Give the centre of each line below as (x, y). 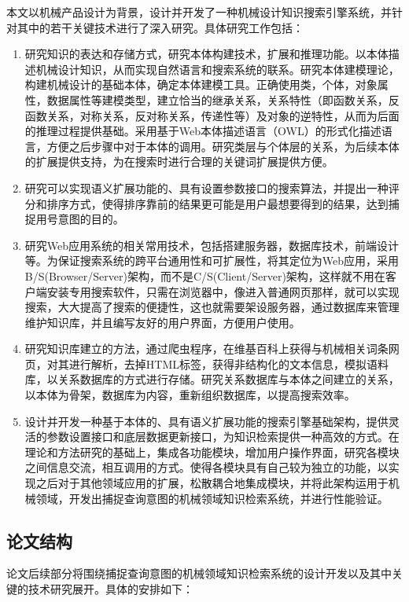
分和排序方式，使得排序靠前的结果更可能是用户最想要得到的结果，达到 (206, 203)
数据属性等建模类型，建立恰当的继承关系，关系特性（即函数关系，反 (223, 99)
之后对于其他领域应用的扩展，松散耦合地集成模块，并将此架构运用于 (212, 483)
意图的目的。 (91, 219)
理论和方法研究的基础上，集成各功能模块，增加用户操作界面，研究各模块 (212, 451)
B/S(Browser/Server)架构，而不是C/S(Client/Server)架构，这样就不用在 (205, 275)
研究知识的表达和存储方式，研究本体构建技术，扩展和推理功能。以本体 (206, 54)
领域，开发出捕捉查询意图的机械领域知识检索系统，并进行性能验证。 (212, 498)
